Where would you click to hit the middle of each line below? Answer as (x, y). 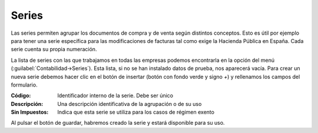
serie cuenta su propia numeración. (54, 49)
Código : (21, 96)
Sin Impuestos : (30, 112)
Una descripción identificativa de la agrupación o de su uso (130, 104)
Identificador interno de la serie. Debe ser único (115, 96)
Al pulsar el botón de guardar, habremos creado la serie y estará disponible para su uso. (118, 123)
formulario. (24, 85)
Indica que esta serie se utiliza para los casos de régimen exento (136, 112)
